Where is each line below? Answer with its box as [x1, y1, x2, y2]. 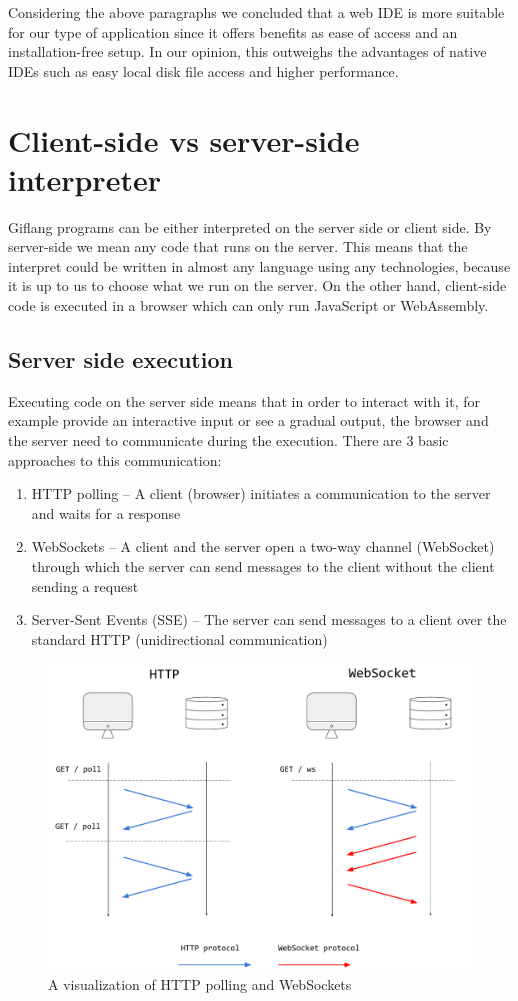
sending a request [31, 575, 139, 596]
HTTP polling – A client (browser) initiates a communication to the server [31, 483, 491, 504]
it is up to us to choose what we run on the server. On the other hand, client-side [8, 275, 507, 296]
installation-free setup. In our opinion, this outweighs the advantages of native [8, 41, 487, 62]
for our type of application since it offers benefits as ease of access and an [8, 21, 458, 42]
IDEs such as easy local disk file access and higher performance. [8, 60, 399, 81]
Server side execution [8, 344, 233, 375]
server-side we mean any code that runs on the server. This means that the [8, 236, 468, 257]
